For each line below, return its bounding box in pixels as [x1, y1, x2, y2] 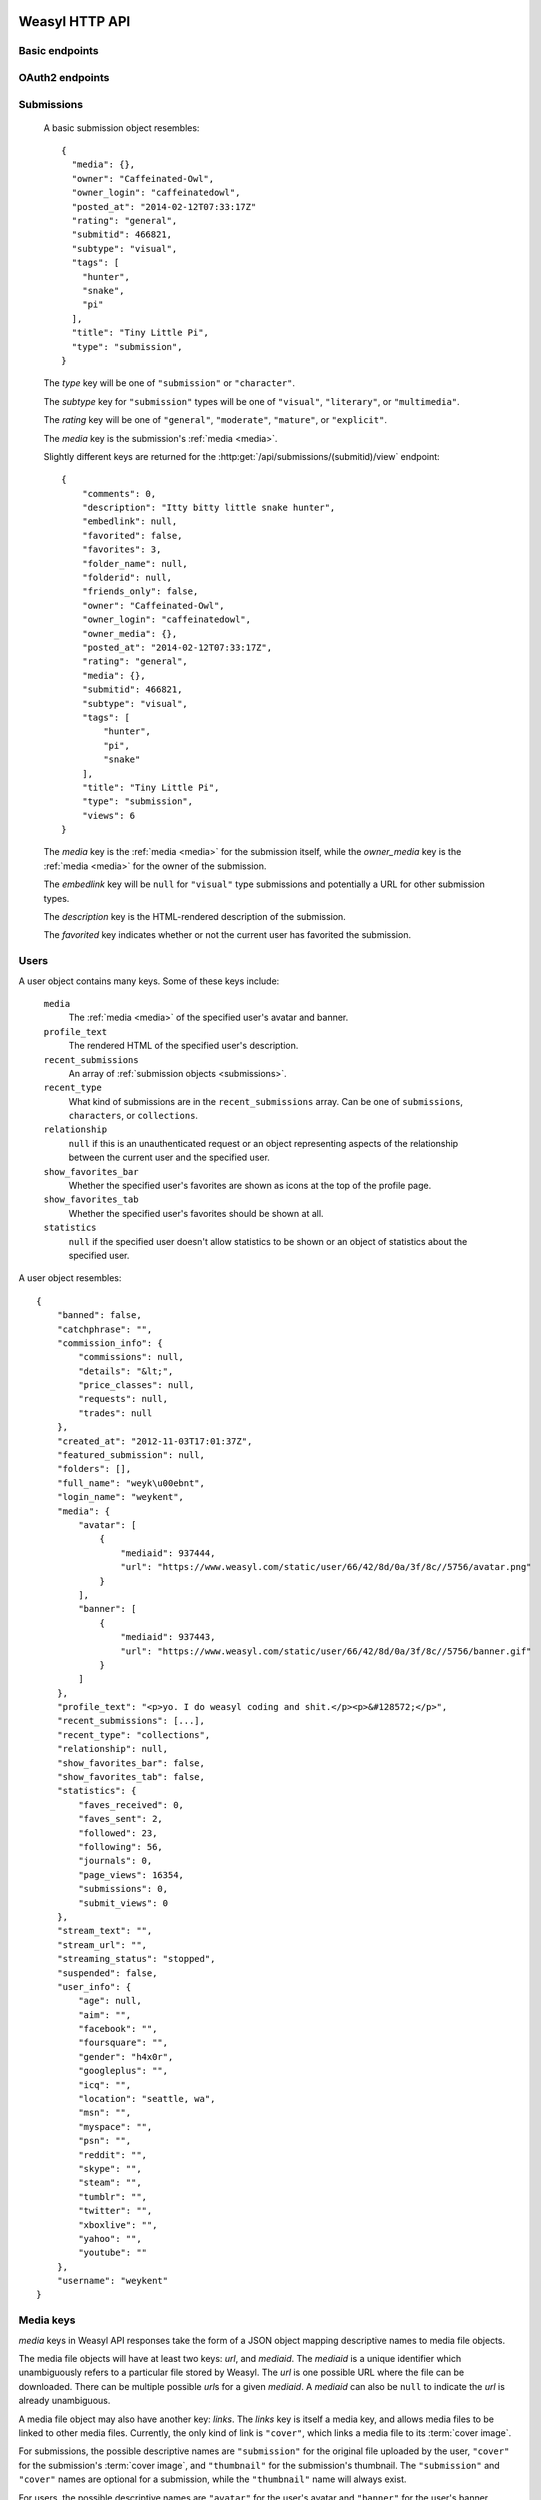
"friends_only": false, [81, 586, 199, 597]
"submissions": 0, [78, 1883, 169, 1895]
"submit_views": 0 [78, 1897, 169, 1909]
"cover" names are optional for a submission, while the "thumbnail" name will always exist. [18, 2473, 407, 2485]
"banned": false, [56, 1310, 142, 1321]
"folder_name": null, [81, 558, 189, 569]
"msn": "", [78, 2107, 132, 2119]
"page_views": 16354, [78, 1869, 185, 1880]
